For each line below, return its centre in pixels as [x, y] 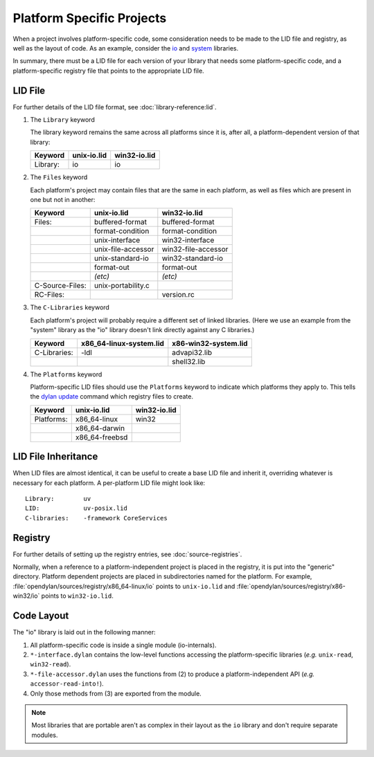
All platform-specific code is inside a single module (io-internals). [123, 645]
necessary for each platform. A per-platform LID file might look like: [109, 483]
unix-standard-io [121, 258]
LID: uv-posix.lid [77, 508]
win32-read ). [51, 664]
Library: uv [58, 499]
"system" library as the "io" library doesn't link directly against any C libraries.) [142, 330]
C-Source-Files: [60, 286]
